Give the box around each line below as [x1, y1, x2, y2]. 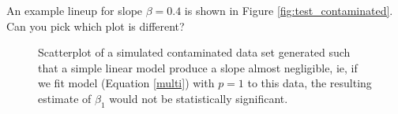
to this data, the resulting [247, 75, 372, 91]
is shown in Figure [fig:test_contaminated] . [184, 2, 393, 18]
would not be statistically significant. [109, 90, 288, 106]
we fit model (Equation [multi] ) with [38, 75, 215, 91]
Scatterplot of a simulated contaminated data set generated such [38, 44, 351, 61]
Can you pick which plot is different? [6, 17, 185, 34]
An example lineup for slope [6, 2, 143, 18]
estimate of [38, 90, 92, 106]
